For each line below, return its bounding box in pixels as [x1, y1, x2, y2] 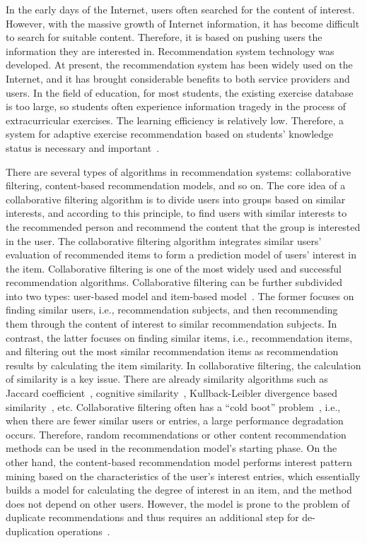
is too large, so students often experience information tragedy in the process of [6, 99, 346, 114]
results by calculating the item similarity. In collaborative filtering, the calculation [6, 357, 361, 372]
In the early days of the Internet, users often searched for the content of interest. [6, 2, 355, 16]
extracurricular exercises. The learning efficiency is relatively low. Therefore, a [6, 112, 344, 127]
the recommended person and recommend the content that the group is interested [6, 219, 361, 234]
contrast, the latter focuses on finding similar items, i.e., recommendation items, [6, 330, 353, 345]
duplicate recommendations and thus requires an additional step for [6, 510, 299, 525]
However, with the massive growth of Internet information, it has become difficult [6, 16, 360, 30]
